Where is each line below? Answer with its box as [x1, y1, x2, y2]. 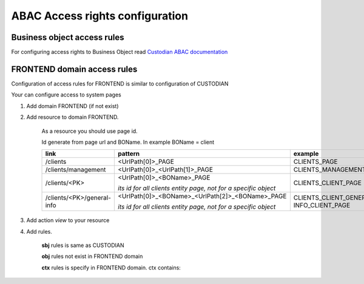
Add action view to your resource [26, 217, 110, 224]
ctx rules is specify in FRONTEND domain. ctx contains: [41, 264, 181, 271]
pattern [118, 149, 140, 158]
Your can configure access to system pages [11, 91, 121, 98]
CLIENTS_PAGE [293, 158, 338, 166]
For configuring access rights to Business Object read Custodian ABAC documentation [11, 49, 228, 56]
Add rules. [26, 228, 53, 235]
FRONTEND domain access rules [11, 64, 138, 74]
